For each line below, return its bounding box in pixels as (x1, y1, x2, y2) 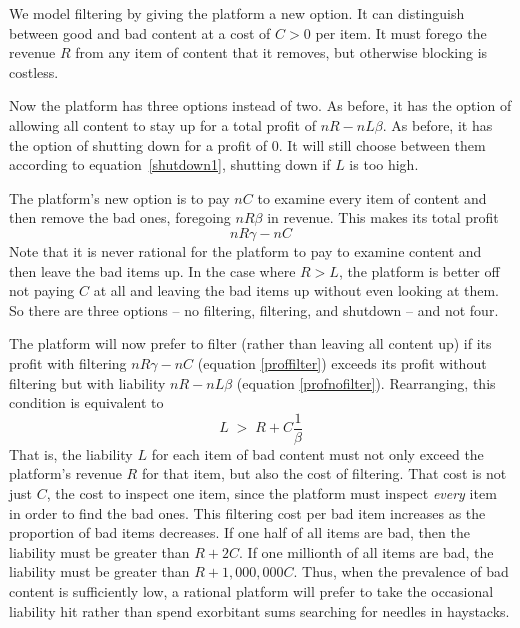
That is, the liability (9, 443, 133, 464)
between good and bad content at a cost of (9, 22, 271, 43)
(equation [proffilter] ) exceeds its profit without (197, 352, 487, 373)
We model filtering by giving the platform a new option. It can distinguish (9, 3, 465, 23)
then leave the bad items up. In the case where (9, 260, 296, 281)
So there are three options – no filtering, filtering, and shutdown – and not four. (9, 299, 499, 320)
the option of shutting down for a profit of (9, 134, 268, 155)
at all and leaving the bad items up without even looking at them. (93, 280, 500, 301)
